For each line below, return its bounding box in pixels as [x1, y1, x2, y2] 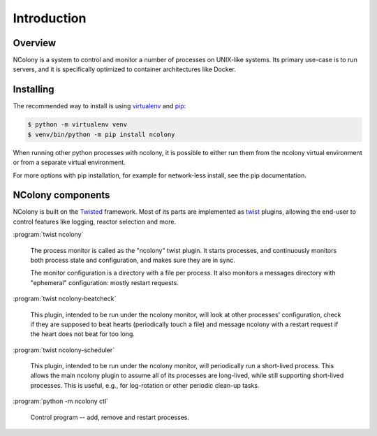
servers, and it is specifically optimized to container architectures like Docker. [13, 65, 237, 73]
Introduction [13, 10, 87, 26]
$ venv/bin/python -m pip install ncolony [27, 130, 175, 138]
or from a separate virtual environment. [13, 158, 126, 167]
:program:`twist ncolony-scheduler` [13, 346, 115, 354]
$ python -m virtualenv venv [27, 121, 128, 129]
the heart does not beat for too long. [30, 330, 135, 338]
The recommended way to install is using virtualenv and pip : [13, 102, 186, 110]
